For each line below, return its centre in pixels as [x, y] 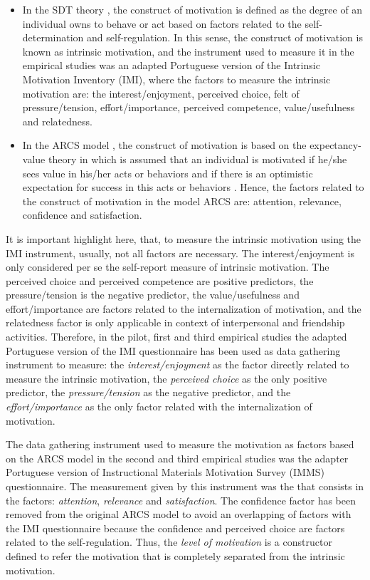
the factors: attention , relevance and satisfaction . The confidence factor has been [181, 500]
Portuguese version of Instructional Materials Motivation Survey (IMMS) [165, 472]
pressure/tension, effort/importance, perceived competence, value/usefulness [189, 107]
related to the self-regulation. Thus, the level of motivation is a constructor [169, 542]
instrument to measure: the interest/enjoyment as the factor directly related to [178, 364]
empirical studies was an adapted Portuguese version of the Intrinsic [171, 65]
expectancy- [335, 145]
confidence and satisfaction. [82, 215]
